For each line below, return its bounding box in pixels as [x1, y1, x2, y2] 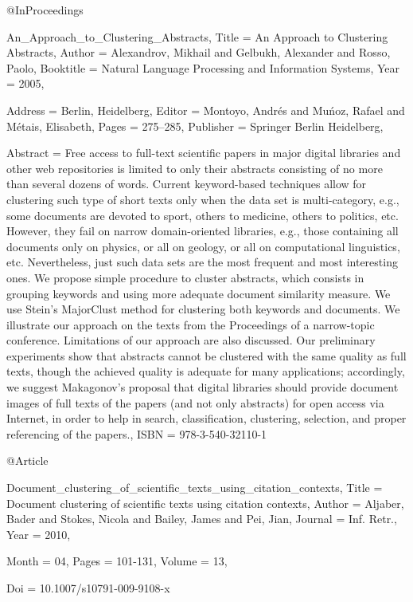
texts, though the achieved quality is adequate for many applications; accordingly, [6, 363, 405, 380]
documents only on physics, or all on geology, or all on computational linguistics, [6, 238, 400, 254]
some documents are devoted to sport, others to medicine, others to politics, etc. [6, 207, 399, 223]
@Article [6, 452, 49, 469]
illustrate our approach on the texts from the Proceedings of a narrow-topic [6, 316, 375, 332]
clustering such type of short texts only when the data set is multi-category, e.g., [6, 191, 399, 207]
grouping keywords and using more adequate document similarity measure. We [6, 285, 391, 301]
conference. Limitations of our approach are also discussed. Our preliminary [6, 332, 376, 348]
